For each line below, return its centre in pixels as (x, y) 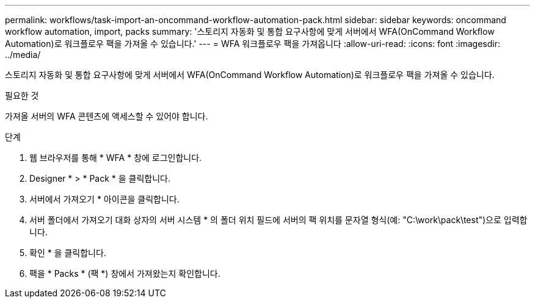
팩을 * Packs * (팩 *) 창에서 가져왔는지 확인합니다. (125, 273)
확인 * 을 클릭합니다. (68, 253)
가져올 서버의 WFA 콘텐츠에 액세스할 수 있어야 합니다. (107, 116)
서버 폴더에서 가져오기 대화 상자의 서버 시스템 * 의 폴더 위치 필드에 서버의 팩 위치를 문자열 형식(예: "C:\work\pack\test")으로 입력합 (278, 220)
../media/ (23, 55)
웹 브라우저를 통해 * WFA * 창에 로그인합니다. (116, 158)
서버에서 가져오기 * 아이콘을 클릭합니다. (104, 199)
